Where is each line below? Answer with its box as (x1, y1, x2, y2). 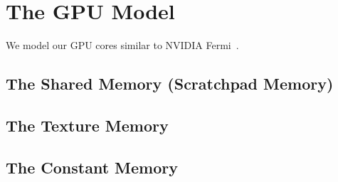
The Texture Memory (6, 114, 169, 136)
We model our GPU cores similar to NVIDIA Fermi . (6, 38, 239, 53)
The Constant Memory (6, 156, 179, 178)
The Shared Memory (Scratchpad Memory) (6, 73, 334, 95)
